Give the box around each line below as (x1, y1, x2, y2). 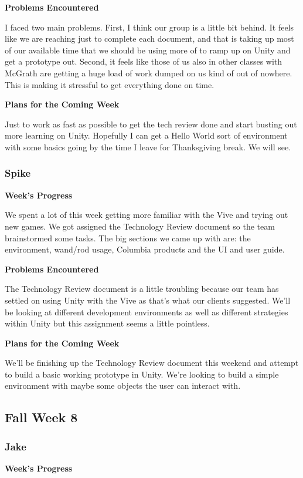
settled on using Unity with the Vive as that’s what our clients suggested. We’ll (5, 294, 291, 306)
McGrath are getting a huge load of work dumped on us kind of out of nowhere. (5, 66, 292, 79)
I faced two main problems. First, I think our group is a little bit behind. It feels (5, 21, 294, 33)
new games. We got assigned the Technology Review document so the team (5, 220, 275, 232)
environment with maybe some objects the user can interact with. (5, 379, 241, 392)
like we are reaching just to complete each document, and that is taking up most (5, 32, 294, 45)
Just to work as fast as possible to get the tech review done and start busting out (5, 117, 297, 130)
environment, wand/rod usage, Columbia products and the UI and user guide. (5, 243, 285, 255)
